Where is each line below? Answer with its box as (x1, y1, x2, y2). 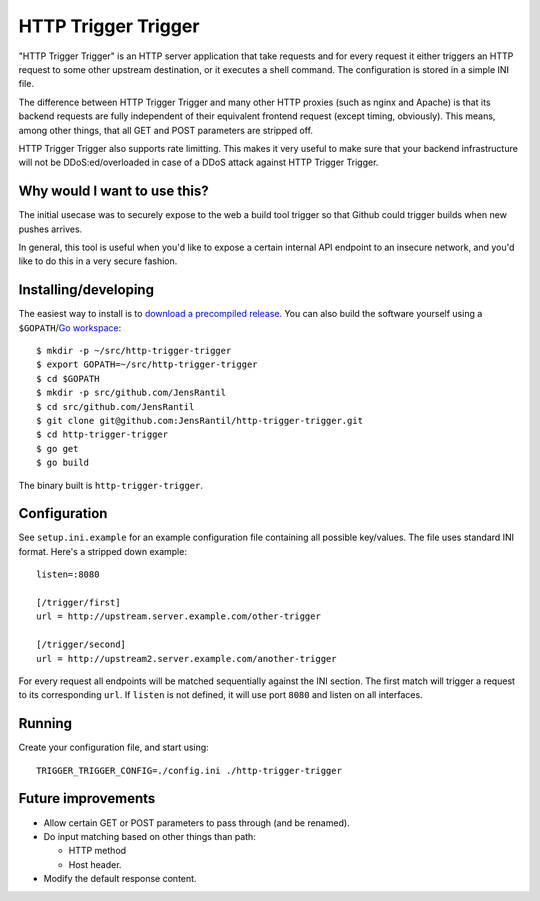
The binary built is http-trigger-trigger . (18, 479, 204, 491)
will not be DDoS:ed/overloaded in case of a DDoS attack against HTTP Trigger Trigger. (18, 156, 379, 169)
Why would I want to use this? (18, 183, 209, 200)
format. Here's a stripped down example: (18, 545, 187, 557)
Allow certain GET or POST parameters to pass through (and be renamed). (43, 816, 350, 829)
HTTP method (68, 845, 127, 857)
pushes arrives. (18, 223, 83, 235)
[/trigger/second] (36, 639, 127, 650)
